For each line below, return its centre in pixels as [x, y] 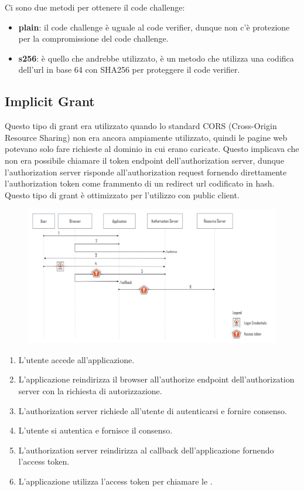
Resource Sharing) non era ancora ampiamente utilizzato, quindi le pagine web [146, 137]
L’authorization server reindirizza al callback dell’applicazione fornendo [146, 450]
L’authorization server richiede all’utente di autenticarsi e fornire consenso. [153, 410]
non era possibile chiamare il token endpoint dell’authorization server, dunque [144, 160]
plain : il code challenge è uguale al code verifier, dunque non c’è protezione [154, 27]
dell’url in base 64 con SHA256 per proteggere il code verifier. [129, 70]
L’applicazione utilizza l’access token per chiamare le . [115, 481]
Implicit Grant [50, 101]
